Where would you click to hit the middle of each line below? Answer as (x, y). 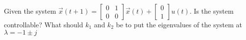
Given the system (30, 11)
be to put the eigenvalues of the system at (179, 24)
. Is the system (212, 11)
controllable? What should (44, 24)
